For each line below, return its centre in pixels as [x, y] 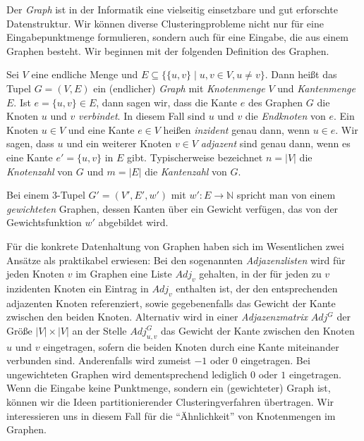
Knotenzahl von [40, 171]
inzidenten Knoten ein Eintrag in [78, 288]
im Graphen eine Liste [124, 274]
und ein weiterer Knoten [119, 143]
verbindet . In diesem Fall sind [142, 116]
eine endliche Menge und [85, 74]
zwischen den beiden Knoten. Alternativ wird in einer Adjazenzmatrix [157, 317]
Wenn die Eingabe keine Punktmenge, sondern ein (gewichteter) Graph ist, [169, 388]
